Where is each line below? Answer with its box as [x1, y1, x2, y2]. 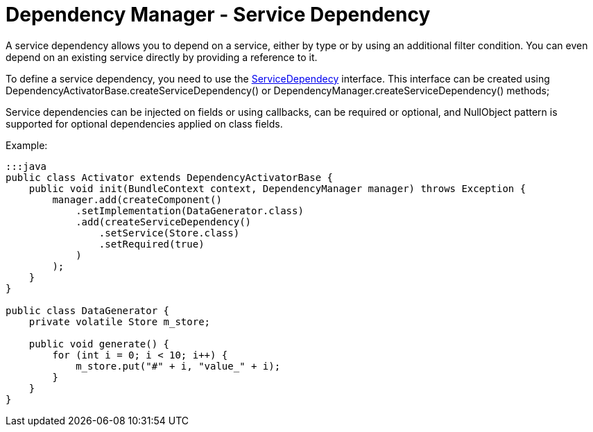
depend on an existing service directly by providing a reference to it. [6, 51, 318, 63]
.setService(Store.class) [98, 227, 240, 239]
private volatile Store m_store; [28, 316, 211, 327]
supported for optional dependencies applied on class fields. [6, 117, 283, 130]
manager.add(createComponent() [52, 193, 222, 205]
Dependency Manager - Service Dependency [6, 3, 431, 26]
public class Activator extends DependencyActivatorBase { [6, 171, 334, 183]
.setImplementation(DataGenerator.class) [76, 205, 304, 216]
